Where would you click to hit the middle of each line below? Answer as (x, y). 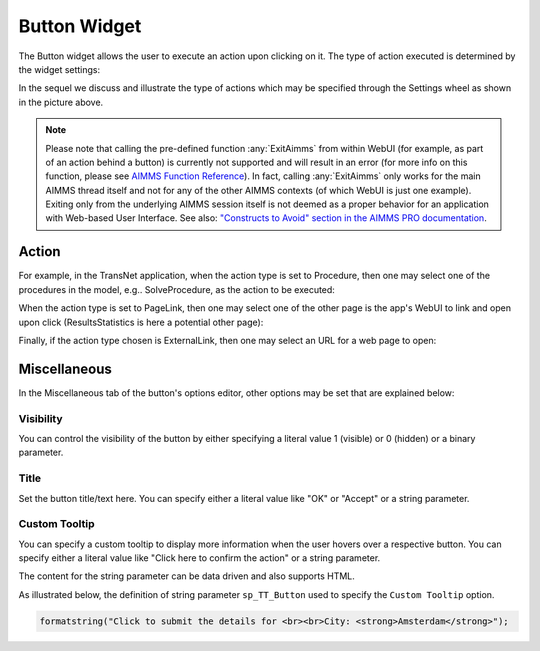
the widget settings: (59, 69)
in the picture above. (61, 102)
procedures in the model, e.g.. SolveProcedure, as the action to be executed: (176, 289)
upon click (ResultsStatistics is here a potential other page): (141, 322)
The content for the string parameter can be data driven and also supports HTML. (186, 576)
